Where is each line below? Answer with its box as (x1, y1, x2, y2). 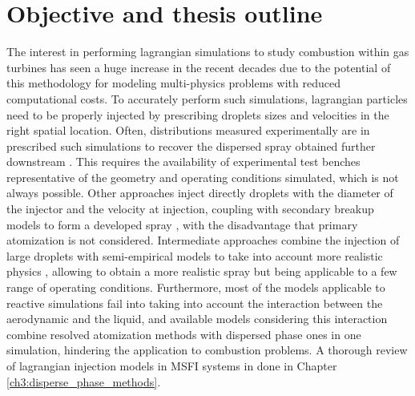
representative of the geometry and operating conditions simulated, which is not (6, 168, 399, 185)
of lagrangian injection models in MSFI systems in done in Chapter (6, 358, 337, 374)
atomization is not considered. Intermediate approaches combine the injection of (6, 232, 400, 249)
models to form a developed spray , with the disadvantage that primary (6, 216, 358, 232)
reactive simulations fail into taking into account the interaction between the (6, 294, 383, 311)
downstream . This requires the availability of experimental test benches (6, 153, 361, 170)
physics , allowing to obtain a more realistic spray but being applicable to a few (6, 263, 397, 280)
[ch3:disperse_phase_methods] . (6, 373, 161, 390)
